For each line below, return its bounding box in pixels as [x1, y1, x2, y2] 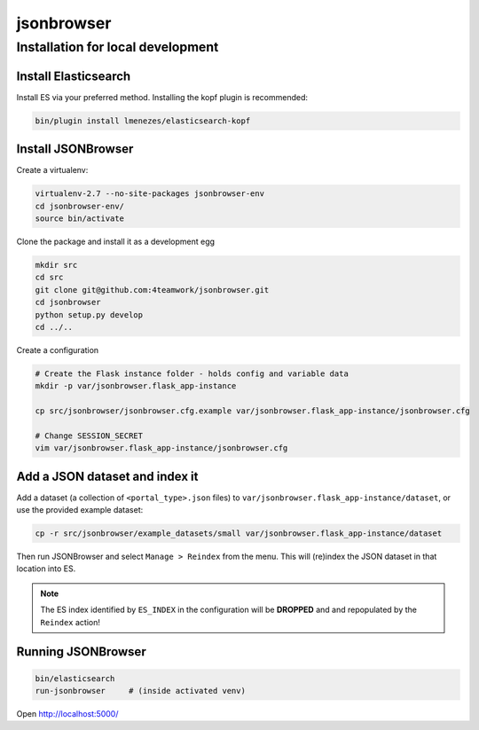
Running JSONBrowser [16, 644, 146, 660]
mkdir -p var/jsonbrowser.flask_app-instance [35, 381, 237, 391]
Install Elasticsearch [16, 68, 131, 83]
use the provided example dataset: [16, 505, 144, 515]
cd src [35, 272, 64, 283]
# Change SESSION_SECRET [35, 430, 144, 441]
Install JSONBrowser [16, 142, 134, 157]
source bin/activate [35, 213, 124, 224]
